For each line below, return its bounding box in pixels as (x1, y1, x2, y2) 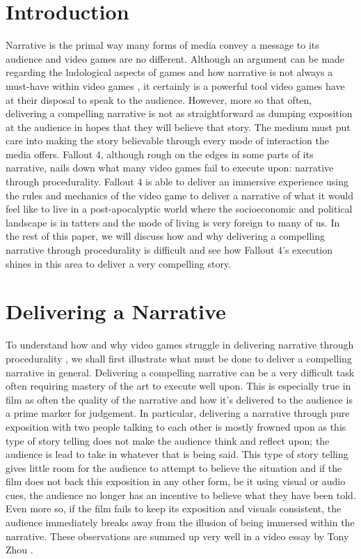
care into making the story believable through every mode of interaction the (6, 133, 329, 148)
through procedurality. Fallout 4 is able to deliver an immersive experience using (6, 174, 349, 189)
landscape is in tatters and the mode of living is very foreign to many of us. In (6, 215, 340, 229)
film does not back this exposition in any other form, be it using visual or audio (6, 474, 346, 489)
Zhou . (6, 542, 33, 557)
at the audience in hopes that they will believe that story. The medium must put (6, 119, 351, 134)
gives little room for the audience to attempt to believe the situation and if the (6, 460, 342, 475)
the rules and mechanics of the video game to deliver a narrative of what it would (6, 187, 354, 202)
